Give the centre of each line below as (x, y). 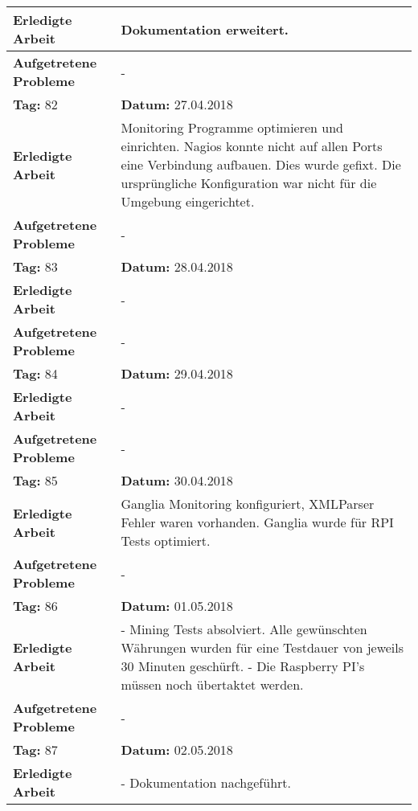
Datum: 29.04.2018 (177, 373)
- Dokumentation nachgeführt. (206, 782)
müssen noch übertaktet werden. (212, 684)
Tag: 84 (35, 373)
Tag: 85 (35, 480)
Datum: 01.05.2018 (177, 606)
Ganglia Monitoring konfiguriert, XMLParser (248, 504)
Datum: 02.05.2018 (177, 750)
